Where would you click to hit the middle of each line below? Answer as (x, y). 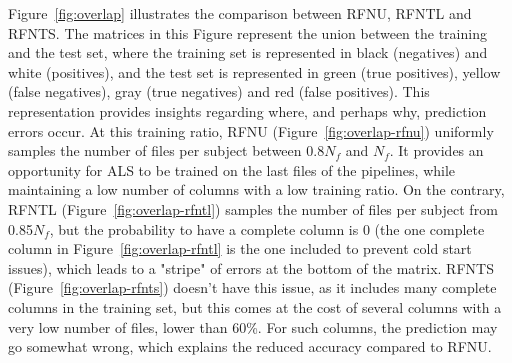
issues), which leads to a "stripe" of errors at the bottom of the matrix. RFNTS (251, 267)
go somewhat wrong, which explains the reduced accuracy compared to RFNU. (250, 346)
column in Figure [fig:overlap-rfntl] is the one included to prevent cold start (240, 248)
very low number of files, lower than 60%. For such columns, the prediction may (253, 326)
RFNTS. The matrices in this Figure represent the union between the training (247, 32)
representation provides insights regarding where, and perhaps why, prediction (247, 110)
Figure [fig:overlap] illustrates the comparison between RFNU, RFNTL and (240, 13)
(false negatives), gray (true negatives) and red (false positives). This (219, 91)
